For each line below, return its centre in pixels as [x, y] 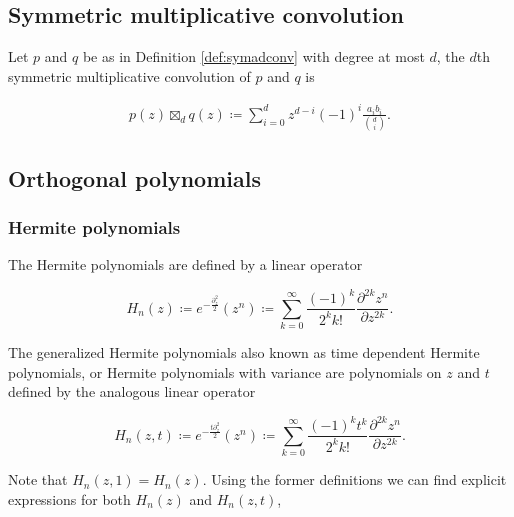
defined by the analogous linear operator [132, 391]
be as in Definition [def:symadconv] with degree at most [253, 56]
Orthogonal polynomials [134, 177]
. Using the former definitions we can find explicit [354, 479]
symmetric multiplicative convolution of [129, 75]
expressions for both [69, 498]
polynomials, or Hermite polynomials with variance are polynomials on [225, 371]
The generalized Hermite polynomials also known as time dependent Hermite [244, 352]
